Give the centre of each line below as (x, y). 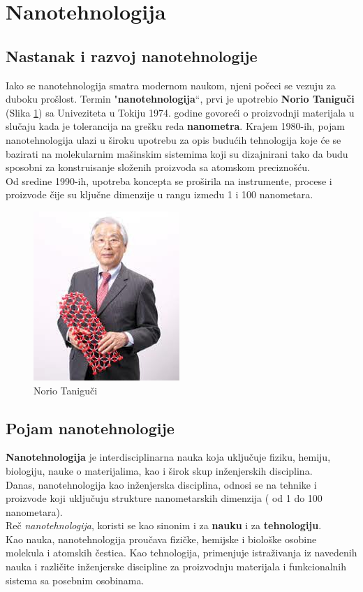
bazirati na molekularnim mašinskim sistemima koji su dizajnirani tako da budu (177, 153)
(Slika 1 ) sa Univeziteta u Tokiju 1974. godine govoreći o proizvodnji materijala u (180, 112)
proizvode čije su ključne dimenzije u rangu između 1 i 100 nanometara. (160, 194)
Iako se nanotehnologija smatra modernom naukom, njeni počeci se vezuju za (171, 85)
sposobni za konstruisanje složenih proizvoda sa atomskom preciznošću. (158, 167)
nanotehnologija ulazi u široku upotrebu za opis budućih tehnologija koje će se (173, 139)
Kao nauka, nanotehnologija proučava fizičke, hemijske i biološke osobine (161, 539)
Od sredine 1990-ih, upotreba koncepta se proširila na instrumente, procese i (169, 180)
